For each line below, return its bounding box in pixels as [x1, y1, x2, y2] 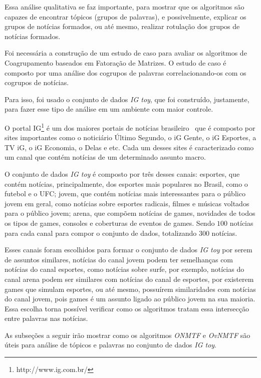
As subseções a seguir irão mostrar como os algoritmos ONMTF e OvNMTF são [5, 329, 250, 340]
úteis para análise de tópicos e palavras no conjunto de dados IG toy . [5, 339, 216, 350]
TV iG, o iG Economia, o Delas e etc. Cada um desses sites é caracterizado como [5, 142, 254, 152]
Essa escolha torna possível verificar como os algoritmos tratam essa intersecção [5, 303, 249, 313]
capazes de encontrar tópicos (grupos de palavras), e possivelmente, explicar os [5, 11, 246, 22]
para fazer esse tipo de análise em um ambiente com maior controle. [5, 104, 213, 114]
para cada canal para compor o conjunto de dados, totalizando [5, 227, 197, 238]
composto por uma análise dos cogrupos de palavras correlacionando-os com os [5, 67, 246, 78]
